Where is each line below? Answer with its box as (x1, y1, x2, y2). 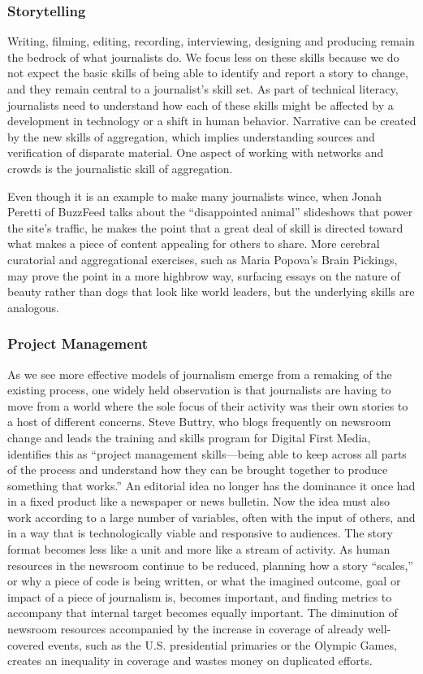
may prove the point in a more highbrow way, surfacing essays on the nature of (7, 267, 400, 284)
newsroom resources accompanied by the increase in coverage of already (7, 620, 365, 637)
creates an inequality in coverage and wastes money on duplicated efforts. (7, 652, 373, 669)
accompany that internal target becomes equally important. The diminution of (7, 604, 398, 621)
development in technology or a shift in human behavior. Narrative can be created (7, 112, 417, 129)
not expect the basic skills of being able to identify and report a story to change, (7, 64, 408, 81)
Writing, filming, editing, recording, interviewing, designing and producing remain (7, 33, 415, 50)
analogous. (7, 298, 59, 315)
